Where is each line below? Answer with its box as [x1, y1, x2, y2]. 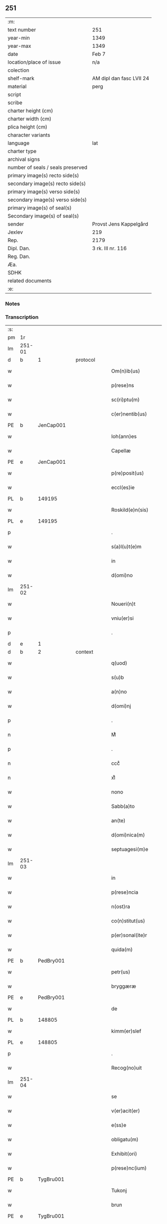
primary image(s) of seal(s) [7, 204, 72, 211]
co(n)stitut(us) [111, 918, 146, 925]
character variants [7, 132, 51, 138]
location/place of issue [7, 58, 61, 65]
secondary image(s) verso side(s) [7, 196, 87, 203]
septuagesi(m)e [111, 846, 149, 853]
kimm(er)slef [111, 1028, 142, 1035]
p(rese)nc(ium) [111, 1165, 147, 1172]
